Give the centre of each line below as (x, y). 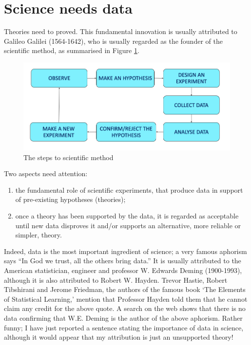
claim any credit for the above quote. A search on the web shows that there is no (125, 308)
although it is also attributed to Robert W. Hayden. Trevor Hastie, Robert (116, 280)
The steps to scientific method (68, 157)
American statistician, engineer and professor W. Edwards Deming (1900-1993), (123, 270)
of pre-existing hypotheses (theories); (70, 199)
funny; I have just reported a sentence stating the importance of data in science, (124, 327)
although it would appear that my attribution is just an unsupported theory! (119, 337)
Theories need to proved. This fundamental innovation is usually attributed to (121, 31)
